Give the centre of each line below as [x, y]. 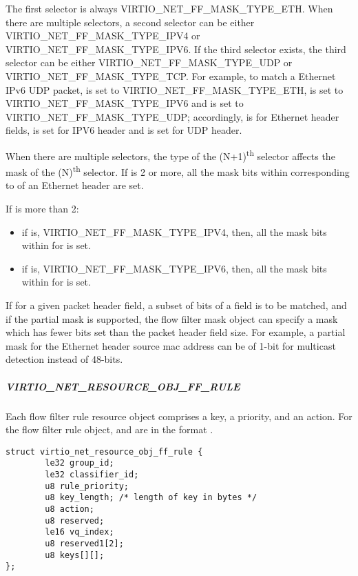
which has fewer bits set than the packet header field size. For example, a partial [176, 332]
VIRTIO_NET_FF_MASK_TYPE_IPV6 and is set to [125, 103]
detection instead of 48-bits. [64, 359]
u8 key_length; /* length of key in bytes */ [151, 498]
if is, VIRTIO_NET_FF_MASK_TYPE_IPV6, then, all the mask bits [174, 268]
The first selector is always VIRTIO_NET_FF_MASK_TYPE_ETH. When [169, 8]
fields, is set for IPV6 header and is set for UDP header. [124, 130]
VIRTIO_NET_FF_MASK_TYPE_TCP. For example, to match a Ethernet [171, 76]
